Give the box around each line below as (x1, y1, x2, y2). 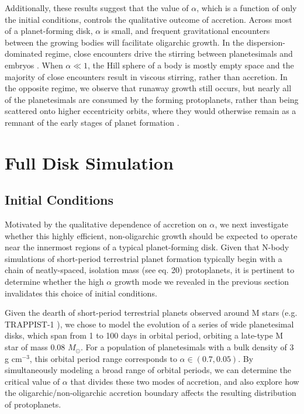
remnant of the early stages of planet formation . (5, 116, 179, 128)
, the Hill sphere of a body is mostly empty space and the (88, 58, 294, 71)
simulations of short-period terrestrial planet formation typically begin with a (5, 252, 282, 264)
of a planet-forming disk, (5, 25, 93, 37)
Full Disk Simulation (5, 150, 174, 174)
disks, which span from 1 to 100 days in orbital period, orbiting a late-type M (5, 329, 284, 341)
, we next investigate (215, 218, 289, 230)
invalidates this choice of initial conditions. (5, 287, 157, 299)
